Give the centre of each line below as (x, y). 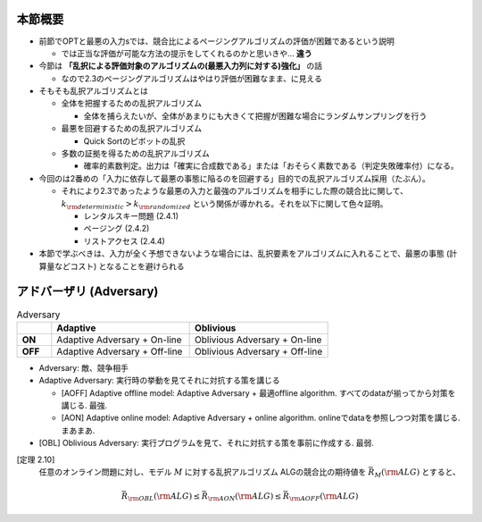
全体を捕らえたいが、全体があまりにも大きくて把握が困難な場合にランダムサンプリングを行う (255, 115)
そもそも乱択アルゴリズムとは (94, 91)
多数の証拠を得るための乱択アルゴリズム (135, 154)
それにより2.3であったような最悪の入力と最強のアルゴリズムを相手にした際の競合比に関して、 (234, 191)
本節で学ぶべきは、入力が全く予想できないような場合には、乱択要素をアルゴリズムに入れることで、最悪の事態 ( (244, 254)
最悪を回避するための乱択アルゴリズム (132, 129)
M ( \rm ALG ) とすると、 (418, 472)
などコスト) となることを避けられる (119, 266)
